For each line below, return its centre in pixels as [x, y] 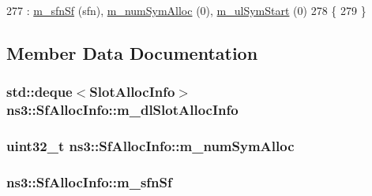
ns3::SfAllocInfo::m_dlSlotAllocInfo [122, 110]
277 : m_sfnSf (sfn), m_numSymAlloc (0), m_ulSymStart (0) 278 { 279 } [186, 10]
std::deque [39, 92]
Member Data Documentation [132, 52]
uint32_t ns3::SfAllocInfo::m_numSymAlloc [150, 146]
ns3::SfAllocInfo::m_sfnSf [89, 181]
